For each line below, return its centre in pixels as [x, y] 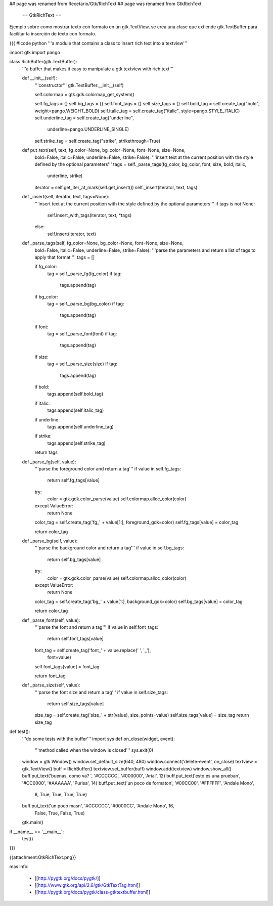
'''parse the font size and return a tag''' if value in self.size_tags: [101, 692]
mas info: [19, 867]
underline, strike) [65, 176]
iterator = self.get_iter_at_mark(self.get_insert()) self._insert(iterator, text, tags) [116, 187]
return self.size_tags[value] [76, 704]
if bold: [42, 387]
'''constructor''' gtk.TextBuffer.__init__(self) [79, 85]
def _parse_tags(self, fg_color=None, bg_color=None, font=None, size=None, [103, 243]
